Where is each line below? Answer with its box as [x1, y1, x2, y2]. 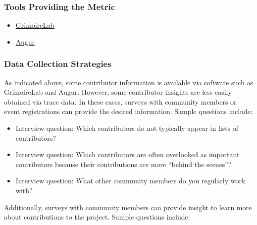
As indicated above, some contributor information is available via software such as [4, 77, 254, 87]
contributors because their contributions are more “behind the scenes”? [15, 159, 232, 169]
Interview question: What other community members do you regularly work [15, 175, 246, 186]
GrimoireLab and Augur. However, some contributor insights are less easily [4, 87, 232, 97]
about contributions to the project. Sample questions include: [4, 212, 190, 222]
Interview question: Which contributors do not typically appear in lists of [15, 123, 239, 133]
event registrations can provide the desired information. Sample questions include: [4, 106, 253, 116]
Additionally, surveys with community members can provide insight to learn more [4, 202, 252, 212]
